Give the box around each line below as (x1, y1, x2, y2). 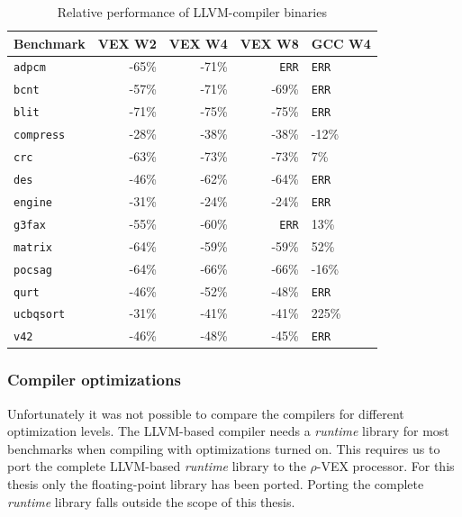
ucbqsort (14, 308, 66, 322)
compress (14, 129, 66, 142)
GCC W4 (311, 33, 371, 52)
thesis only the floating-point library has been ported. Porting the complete (7, 475, 424, 494)
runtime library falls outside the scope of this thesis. (7, 492, 295, 511)
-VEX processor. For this (316, 457, 455, 476)
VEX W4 (168, 33, 228, 52)
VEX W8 (240, 33, 299, 52)
